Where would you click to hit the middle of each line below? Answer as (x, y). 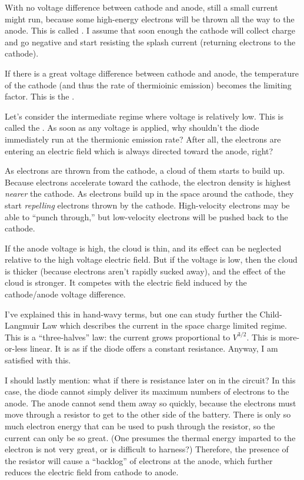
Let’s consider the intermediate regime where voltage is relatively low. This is (144, 116)
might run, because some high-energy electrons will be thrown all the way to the (150, 19)
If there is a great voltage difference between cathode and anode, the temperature (152, 73)
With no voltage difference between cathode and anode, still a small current (141, 7)
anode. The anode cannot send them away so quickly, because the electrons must (151, 403)
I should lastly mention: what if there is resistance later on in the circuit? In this (150, 380)
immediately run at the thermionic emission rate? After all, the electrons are (143, 139)
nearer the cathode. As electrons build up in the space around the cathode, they (149, 193)
